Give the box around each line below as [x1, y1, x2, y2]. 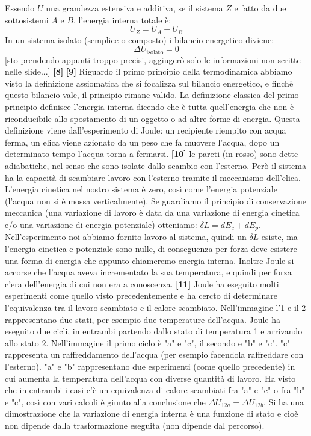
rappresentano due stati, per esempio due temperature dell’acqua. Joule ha [5, 313, 280, 325]
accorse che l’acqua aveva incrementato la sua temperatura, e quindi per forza [5, 266, 292, 278]
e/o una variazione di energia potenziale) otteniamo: [5, 218, 197, 230]
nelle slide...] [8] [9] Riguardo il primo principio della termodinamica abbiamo [5, 65, 292, 78]
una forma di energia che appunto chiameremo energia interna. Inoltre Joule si [5, 254, 294, 266]
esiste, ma [261, 230, 298, 243]
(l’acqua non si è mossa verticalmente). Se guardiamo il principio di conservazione [5, 194, 306, 207]
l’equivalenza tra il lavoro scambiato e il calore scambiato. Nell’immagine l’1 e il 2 [5, 301, 306, 314]
